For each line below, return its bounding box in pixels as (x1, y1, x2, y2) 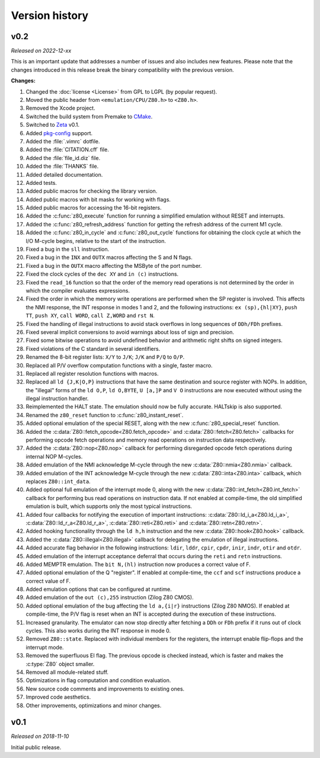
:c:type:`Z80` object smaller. (25, 660, 95, 667)
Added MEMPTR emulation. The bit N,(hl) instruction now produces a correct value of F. (25, 561, 251, 568)
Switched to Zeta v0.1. (25, 121, 80, 129)
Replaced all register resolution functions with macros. (25, 370, 159, 377)
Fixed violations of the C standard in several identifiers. (25, 345, 161, 352)
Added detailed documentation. (25, 171, 103, 178)
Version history (11, 9, 89, 22)
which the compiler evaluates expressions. (25, 287, 130, 294)
